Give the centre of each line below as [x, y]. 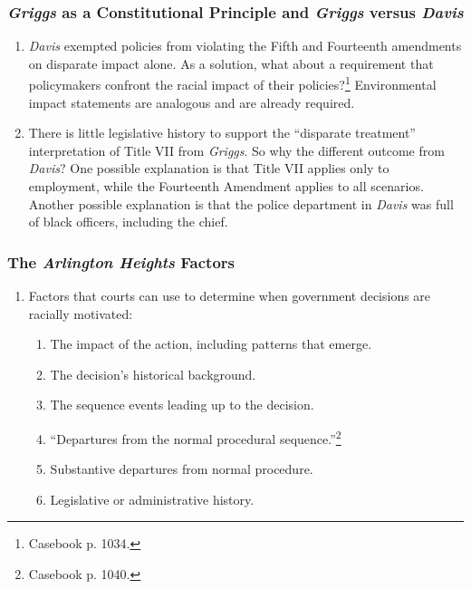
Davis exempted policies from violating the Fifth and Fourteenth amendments [245, 46]
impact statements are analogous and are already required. [192, 102]
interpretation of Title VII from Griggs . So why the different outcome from [236, 150]
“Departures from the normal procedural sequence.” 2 [196, 437]
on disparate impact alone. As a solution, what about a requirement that [231, 63]
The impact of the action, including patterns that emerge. [211, 344]
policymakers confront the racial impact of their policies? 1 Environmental [232, 83]
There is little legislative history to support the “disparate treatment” [222, 133]
